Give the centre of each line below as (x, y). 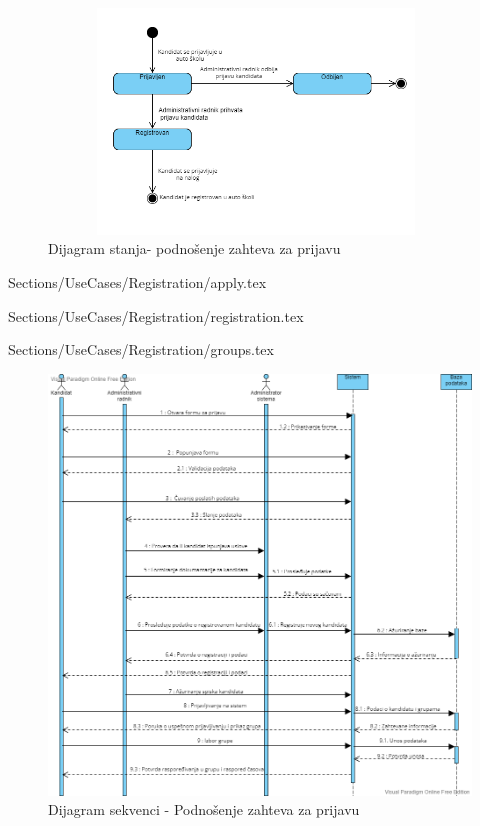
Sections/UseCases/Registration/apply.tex (137, 281)
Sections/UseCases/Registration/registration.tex (156, 315)
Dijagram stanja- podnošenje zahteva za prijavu (194, 248)
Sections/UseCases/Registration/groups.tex (141, 349)
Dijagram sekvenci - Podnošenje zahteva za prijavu (204, 809)
